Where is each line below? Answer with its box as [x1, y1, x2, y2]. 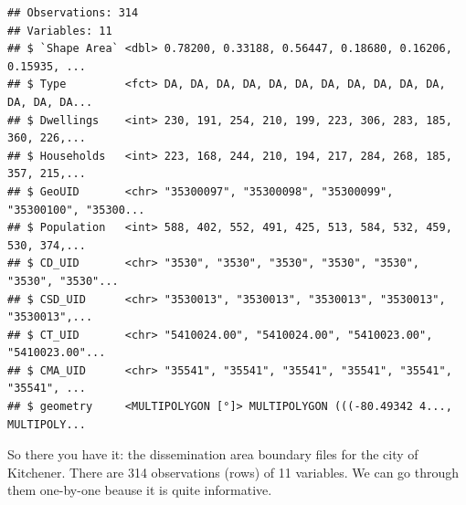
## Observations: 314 [7, 6, 139, 19]
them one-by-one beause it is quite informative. [7, 480, 272, 500]
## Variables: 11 [7, 24, 112, 37]
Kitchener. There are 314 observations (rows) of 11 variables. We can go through [7, 462, 460, 481]
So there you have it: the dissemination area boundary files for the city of [7, 445, 418, 464]
